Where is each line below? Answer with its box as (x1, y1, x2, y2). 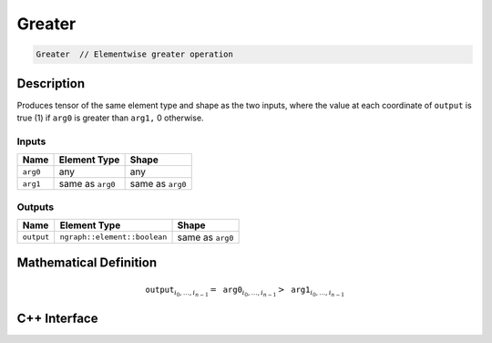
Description (16, 76, 86, 91)
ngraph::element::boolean (59, 233, 168, 242)
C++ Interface (16, 311, 98, 327)
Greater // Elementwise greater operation (36, 49, 234, 59)
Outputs (16, 201, 55, 213)
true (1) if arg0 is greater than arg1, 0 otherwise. (16, 112, 204, 123)
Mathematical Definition (16, 255, 158, 271)
